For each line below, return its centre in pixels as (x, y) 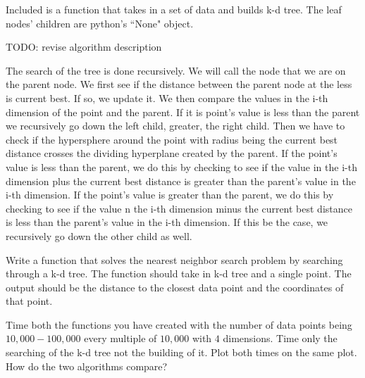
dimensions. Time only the (280, 338)
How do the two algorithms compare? (87, 366)
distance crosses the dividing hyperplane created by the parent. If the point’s (172, 153)
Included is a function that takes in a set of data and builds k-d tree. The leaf (174, 9)
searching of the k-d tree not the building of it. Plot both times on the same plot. (181, 352)
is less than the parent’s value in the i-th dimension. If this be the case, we (167, 222)
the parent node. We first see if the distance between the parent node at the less (179, 84)
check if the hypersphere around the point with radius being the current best (172, 139)
